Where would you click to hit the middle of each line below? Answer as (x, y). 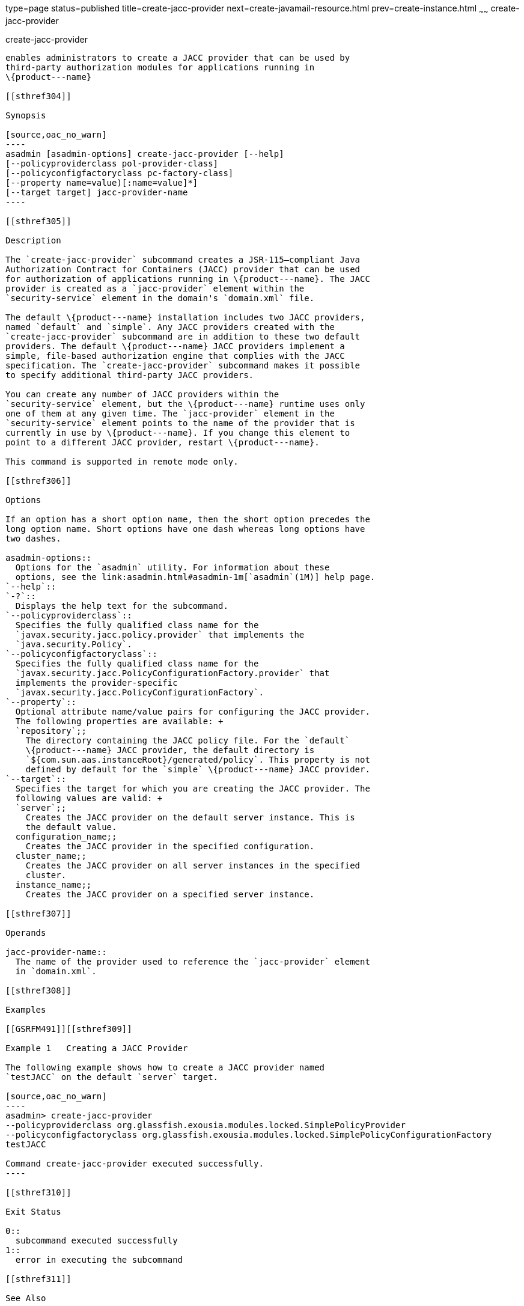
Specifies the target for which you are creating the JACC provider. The (193, 788)
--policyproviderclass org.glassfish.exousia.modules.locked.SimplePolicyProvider (206, 1125)
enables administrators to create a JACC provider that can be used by (178, 57)
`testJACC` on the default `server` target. (112, 1077)
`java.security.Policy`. (74, 644)
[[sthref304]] (38, 96)
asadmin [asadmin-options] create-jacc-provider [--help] (145, 154)
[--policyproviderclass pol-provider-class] (112, 163)
